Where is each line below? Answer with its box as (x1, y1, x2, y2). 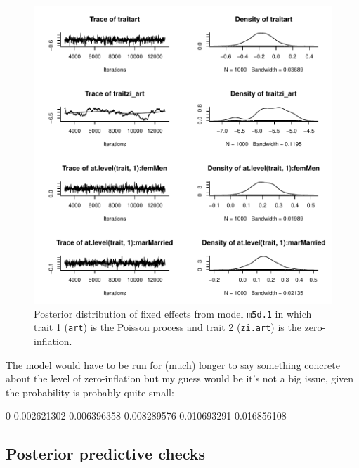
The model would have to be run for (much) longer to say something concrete (6, 357, 340, 372)
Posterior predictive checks (6, 443, 206, 464)
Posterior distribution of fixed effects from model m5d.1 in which (34, 306, 312, 320)
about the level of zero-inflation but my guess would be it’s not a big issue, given (6, 371, 354, 386)
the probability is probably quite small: (6, 384, 174, 399)
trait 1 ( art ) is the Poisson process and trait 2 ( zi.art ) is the (34, 320, 301, 334)
